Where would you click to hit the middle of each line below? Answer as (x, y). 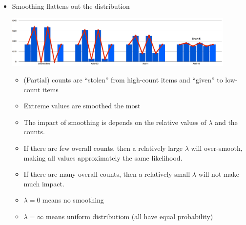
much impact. (44, 183)
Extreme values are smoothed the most (82, 106)
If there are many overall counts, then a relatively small (107, 174)
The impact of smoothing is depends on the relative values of (115, 122)
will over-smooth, (217, 148)
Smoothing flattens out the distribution (71, 6)
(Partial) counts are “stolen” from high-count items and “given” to (123, 79)
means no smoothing (73, 200)
